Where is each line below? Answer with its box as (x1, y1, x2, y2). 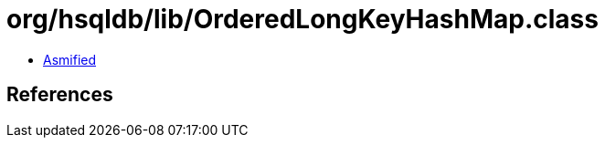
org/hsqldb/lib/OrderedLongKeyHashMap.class (6, 4, 599, 35)
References (6, 83, 113, 107)
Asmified (43, 51, 97, 67)
